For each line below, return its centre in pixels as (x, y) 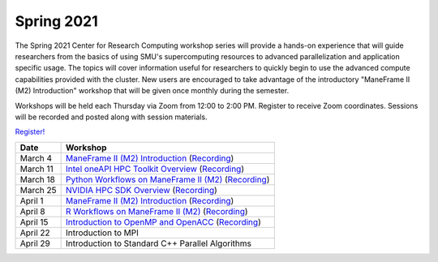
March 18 (38, 179)
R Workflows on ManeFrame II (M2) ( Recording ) (157, 211)
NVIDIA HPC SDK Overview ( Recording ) (142, 190)
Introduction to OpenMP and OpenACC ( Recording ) (163, 221)
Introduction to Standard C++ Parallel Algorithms (158, 243)
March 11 (37, 169)
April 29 (35, 243)
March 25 (38, 190)
